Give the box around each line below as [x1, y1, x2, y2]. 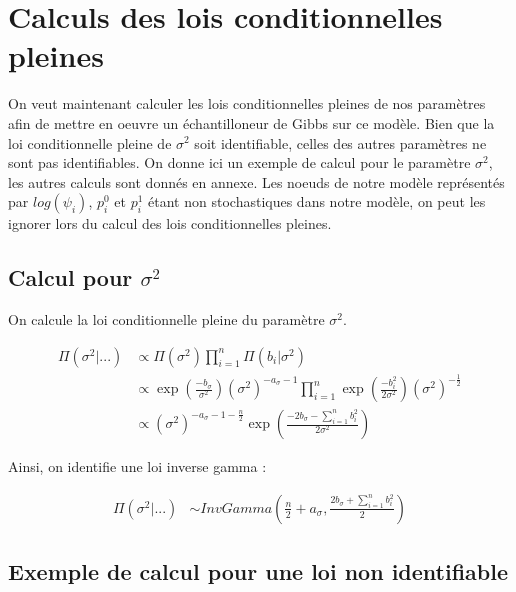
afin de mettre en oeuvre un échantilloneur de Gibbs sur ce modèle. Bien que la [8, 112, 495, 133]
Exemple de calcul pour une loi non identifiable [8, 556, 508, 587]
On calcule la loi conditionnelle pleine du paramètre [8, 309, 325, 330]
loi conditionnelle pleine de [8, 132, 172, 153]
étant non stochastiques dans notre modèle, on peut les [148, 191, 486, 212]
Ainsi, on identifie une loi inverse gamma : [8, 456, 267, 477]
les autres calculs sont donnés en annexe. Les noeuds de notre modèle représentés [8, 171, 505, 192]
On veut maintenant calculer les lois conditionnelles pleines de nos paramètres [8, 93, 486, 114]
